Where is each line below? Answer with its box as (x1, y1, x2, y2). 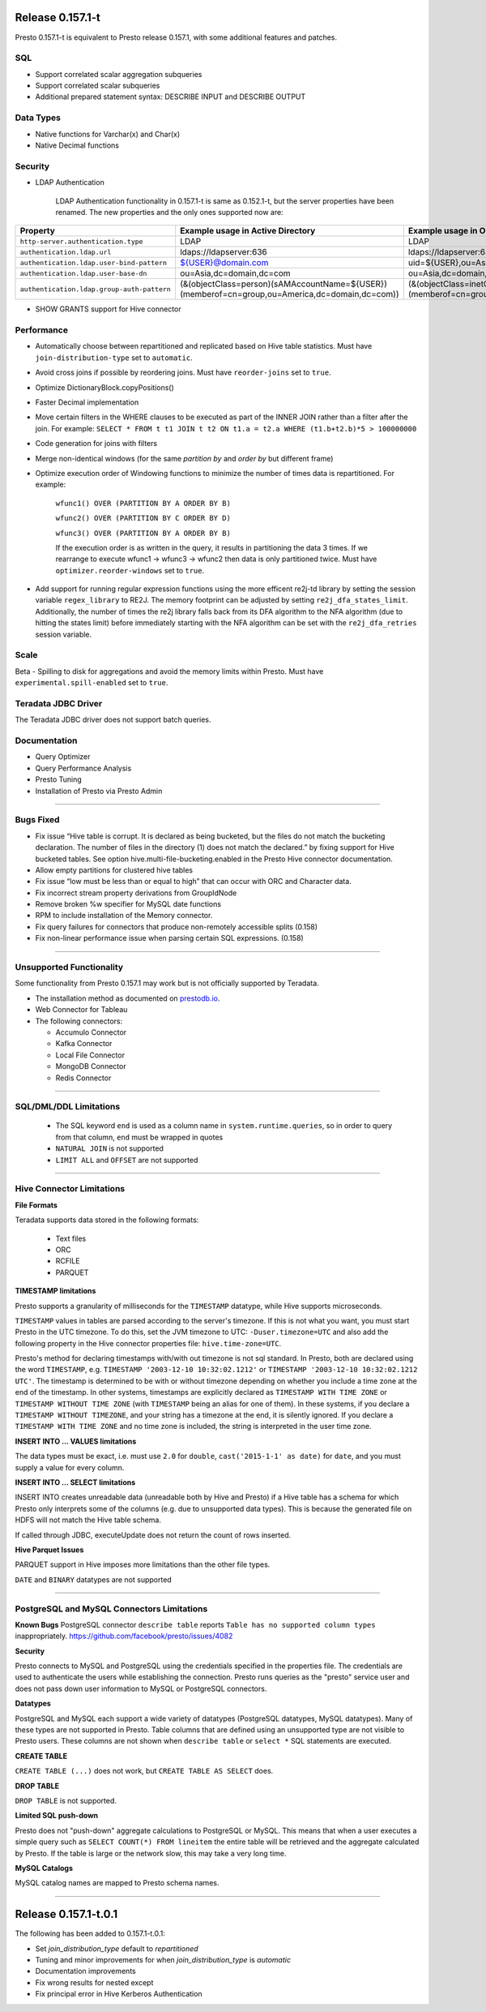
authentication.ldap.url (19, 247, 112, 256)
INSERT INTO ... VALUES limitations (15, 1436, 137, 1446)
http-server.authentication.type (19, 237, 143, 246)
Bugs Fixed (15, 814, 60, 826)
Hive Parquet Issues (15, 1545, 84, 1555)
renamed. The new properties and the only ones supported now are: (55, 207, 283, 217)
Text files (55, 1233, 87, 1243)
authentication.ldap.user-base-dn (19, 268, 147, 277)
